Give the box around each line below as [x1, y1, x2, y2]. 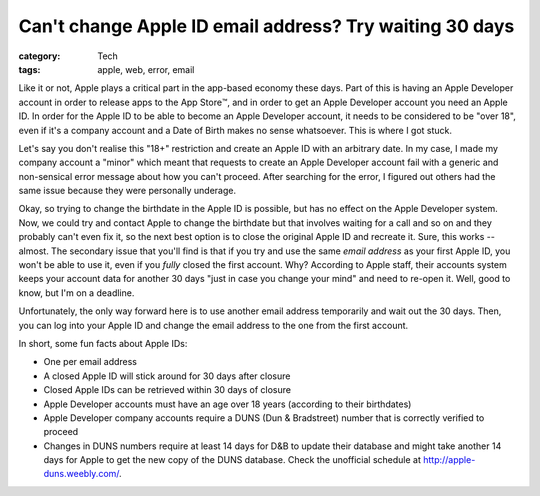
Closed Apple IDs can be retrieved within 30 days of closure [43, 384, 292, 396]
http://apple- [423, 454, 476, 466]
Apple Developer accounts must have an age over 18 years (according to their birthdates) [43, 398, 412, 410]
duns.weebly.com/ [43, 468, 120, 480]
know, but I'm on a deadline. [18, 286, 135, 299]
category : [18, 50, 61, 62]
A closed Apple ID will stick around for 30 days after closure [43, 370, 291, 382]
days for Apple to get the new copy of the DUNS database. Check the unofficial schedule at [43, 454, 422, 466]
